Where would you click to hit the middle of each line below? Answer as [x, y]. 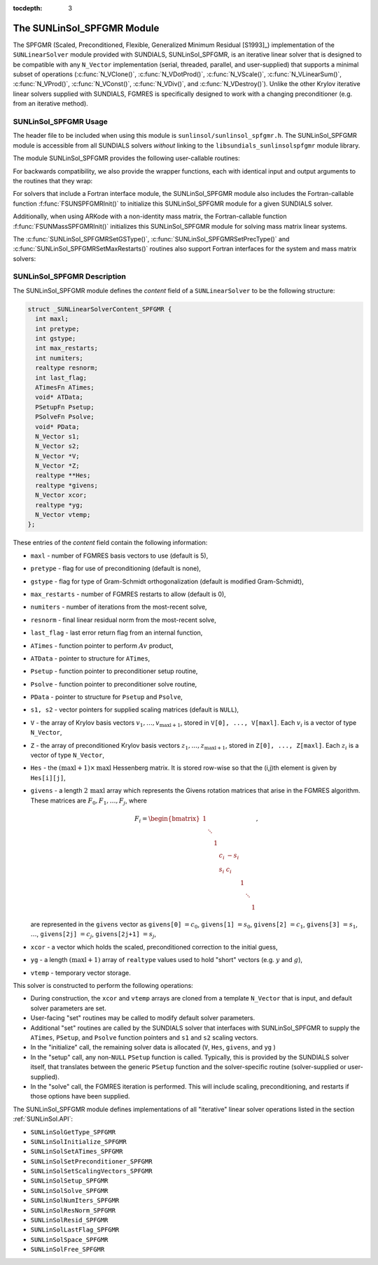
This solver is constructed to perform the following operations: [103, 986]
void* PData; [57, 426]
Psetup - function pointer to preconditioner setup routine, [114, 671]
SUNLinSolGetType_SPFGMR [73, 1132]
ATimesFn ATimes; [65, 387]
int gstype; [56, 338]
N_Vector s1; [57, 436]
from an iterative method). [51, 104]
